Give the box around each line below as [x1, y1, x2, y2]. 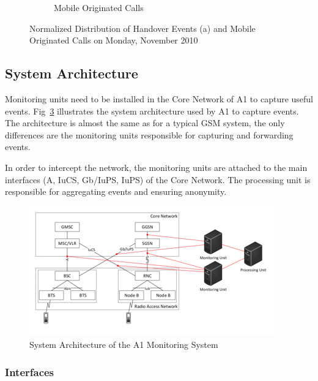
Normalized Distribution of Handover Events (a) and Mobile [29, 21, 256, 34]
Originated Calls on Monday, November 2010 [29, 34, 198, 47]
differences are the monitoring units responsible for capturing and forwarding [5, 128, 294, 141]
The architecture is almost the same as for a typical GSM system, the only [5, 116, 285, 129]
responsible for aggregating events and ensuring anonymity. [5, 185, 227, 198]
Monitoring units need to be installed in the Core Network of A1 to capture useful [5, 92, 314, 105]
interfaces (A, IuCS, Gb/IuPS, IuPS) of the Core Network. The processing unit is [5, 173, 311, 186]
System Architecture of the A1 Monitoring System [29, 338, 218, 351]
